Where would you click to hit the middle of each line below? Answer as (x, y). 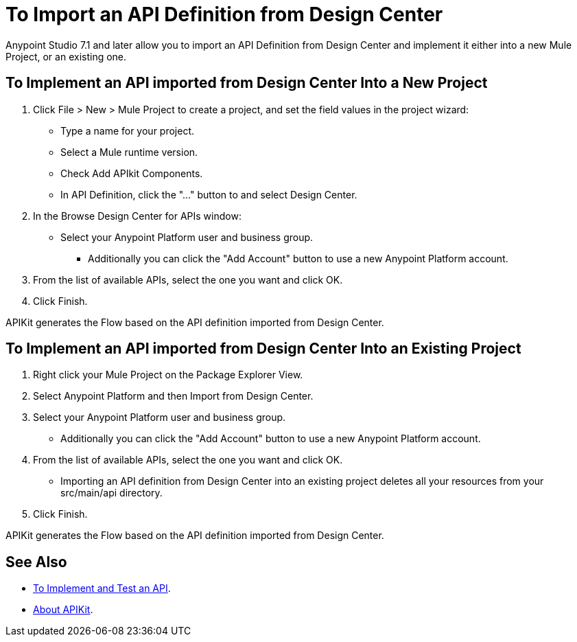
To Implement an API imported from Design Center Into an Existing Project (263, 349)
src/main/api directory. (111, 493)
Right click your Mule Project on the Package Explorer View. (168, 375)
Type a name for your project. (128, 130)
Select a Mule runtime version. (129, 152)
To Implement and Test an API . (102, 588)
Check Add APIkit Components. (132, 173)
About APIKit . (63, 610)
